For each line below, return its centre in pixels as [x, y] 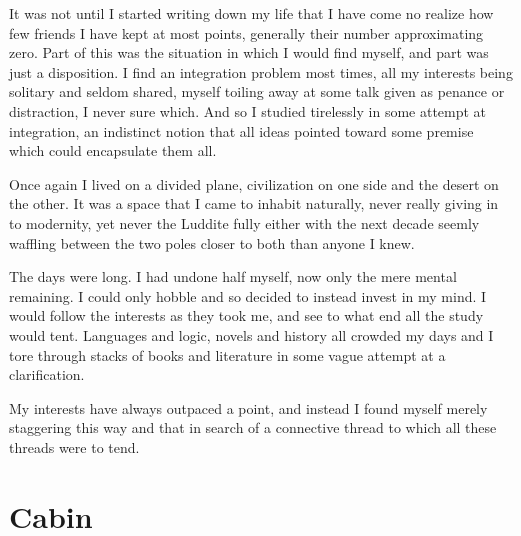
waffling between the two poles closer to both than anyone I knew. [212, 242]
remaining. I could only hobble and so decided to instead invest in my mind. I [248, 295]
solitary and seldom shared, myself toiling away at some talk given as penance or [257, 91]
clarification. [47, 374]
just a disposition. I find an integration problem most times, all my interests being [261, 71]
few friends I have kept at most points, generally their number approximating [246, 32]
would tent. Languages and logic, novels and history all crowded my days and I [251, 334]
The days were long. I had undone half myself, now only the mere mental [233, 276]
